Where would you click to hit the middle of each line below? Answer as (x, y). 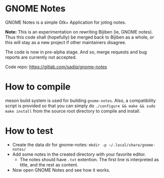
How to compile (38, 87)
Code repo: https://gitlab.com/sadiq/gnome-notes (56, 67)
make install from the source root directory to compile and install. (73, 111)
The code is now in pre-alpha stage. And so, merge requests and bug (76, 52)
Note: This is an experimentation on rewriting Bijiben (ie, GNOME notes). (79, 32)
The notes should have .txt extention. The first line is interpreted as (89, 159)
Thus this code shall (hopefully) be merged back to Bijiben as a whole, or (80, 37)
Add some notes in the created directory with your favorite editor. (79, 154)
